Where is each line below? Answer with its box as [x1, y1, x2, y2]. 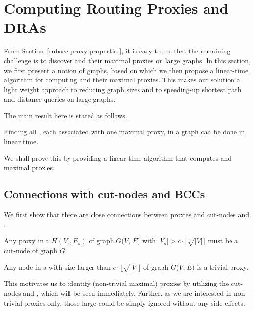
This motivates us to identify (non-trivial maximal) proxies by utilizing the [4, 278, 229, 288]
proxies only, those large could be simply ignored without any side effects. [24, 297, 245, 308]
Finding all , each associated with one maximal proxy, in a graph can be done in [4, 127, 245, 137]
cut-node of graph [4, 245, 57, 255]
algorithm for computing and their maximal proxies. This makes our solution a [4, 75, 240, 85]
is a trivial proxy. [197, 261, 249, 272]
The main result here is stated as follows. [4, 110, 127, 120]
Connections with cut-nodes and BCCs [4, 186, 205, 202]
